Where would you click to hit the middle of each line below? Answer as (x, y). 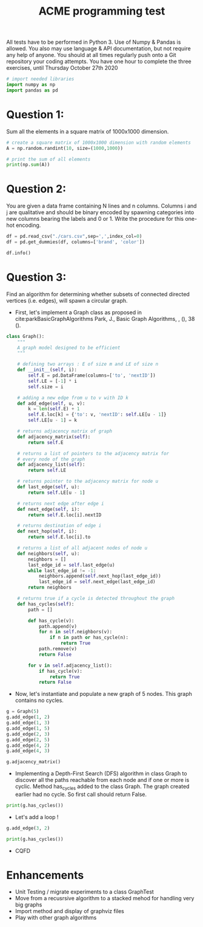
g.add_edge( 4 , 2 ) (28, 745)
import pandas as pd (32, 90)
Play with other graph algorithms (56, 918)
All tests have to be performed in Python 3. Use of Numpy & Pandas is (94, 42)
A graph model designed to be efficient (69, 348)
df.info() (19, 253)
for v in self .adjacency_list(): (70, 666)
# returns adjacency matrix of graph (65, 431)
